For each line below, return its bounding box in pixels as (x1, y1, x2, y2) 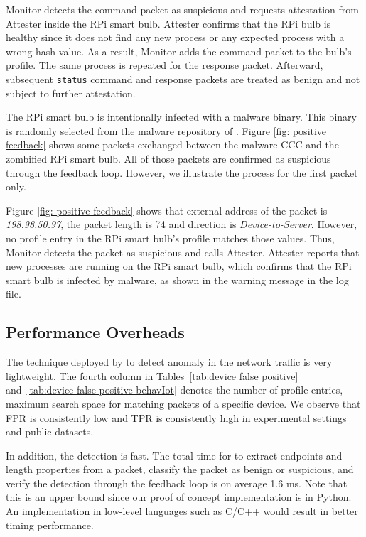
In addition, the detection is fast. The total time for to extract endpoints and (6, 447, 343, 462)
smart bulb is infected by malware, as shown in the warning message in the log (6, 272, 349, 287)
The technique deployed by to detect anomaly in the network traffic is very (6, 354, 333, 369)
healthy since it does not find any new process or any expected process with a (6, 30, 345, 45)
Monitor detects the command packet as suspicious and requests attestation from (6, 2, 359, 16)
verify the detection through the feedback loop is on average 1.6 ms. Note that (6, 475, 348, 490)
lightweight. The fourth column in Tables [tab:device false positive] (6, 368, 298, 383)
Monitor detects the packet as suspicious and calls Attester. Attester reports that (6, 244, 360, 259)
